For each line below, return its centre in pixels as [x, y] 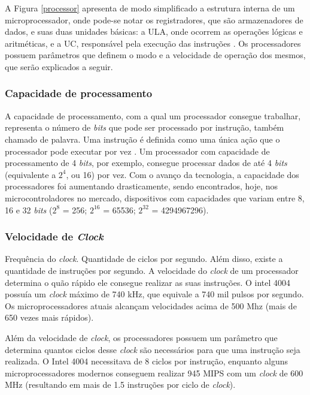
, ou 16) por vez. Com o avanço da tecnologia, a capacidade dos [183, 174]
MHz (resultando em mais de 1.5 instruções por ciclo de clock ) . [120, 385]
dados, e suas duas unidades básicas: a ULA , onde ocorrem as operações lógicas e [154, 31]
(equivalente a [31, 174]
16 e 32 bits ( [29, 209]
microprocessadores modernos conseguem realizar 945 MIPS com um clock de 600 [154, 373]
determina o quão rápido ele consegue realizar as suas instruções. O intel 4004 [148, 282]
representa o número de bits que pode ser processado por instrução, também [145, 127]
